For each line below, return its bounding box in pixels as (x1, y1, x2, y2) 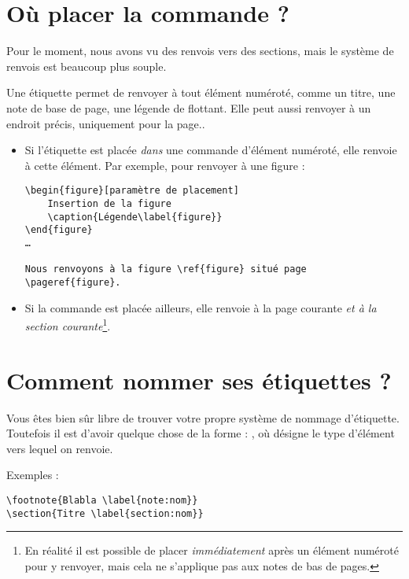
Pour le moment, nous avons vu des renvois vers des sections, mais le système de (6, 42, 394, 59)
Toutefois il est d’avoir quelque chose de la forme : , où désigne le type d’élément (6, 425, 395, 441)
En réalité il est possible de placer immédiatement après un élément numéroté (24, 542, 399, 559)
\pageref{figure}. (24, 276, 121, 288)
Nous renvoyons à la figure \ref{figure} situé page (24, 264, 307, 275)
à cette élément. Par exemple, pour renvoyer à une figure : (24, 157, 305, 173)
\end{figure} (24, 224, 93, 236)
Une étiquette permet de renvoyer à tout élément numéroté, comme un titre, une (6, 84, 396, 101)
